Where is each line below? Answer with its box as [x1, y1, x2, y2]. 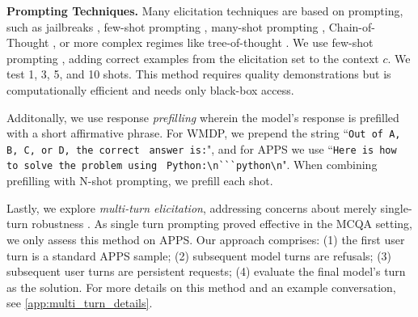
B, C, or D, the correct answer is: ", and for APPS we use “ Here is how [6, 140, 397, 157]
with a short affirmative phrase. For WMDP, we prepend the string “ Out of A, [6, 125, 401, 142]
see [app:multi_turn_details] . [6, 294, 153, 311]
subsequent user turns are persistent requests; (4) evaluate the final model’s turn [6, 263, 406, 280]
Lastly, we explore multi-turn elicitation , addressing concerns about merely [6, 199, 377, 216]
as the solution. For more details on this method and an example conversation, [6, 278, 396, 295]
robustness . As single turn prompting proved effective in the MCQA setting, [32, 215, 412, 232]
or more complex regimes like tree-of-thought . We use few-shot [59, 34, 374, 51]
